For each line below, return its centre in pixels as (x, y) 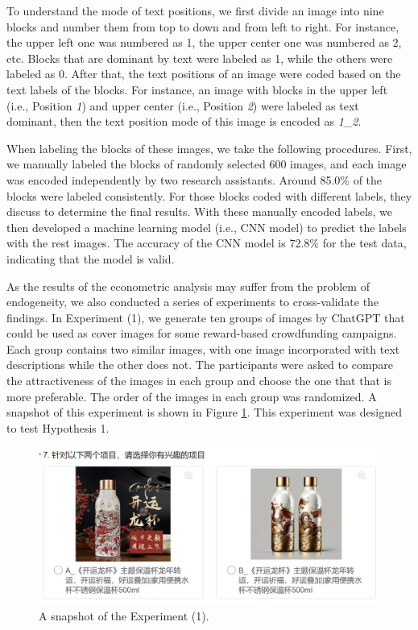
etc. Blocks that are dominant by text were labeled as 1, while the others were (200, 58)
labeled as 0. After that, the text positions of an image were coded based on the (204, 74)
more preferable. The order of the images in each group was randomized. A (192, 396)
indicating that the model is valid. (91, 258)
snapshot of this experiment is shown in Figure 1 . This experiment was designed (204, 412)
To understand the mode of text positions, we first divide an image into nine (195, 10)
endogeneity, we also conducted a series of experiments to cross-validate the (193, 302)
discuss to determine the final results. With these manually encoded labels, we (199, 211)
